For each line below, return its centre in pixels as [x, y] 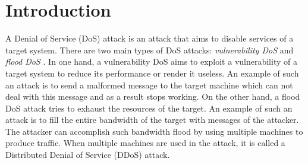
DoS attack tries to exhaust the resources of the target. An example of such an [149, 108]
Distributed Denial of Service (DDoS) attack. [88, 155]
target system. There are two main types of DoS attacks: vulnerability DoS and [150, 50]
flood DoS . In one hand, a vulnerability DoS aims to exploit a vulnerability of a [151, 61]
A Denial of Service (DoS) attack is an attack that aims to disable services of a [150, 38]
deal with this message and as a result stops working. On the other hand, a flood [153, 96]
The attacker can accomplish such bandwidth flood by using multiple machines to [154, 131]
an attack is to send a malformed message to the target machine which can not [149, 85]
